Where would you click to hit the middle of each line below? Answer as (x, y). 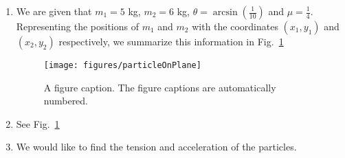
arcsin (225, 12)
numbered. (66, 101)
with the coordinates (235, 26)
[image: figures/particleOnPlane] (122, 65)
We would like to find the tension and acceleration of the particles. (156, 147)
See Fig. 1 (38, 123)
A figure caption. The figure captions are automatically (160, 87)
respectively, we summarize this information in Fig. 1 (171, 41)
